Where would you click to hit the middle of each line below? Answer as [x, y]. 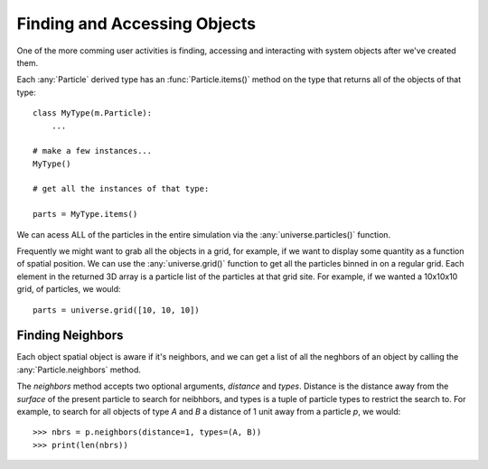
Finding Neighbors [70, 336]
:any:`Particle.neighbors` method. [79, 370]
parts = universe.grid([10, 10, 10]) [117, 310]
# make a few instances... [93, 151]
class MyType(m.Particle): [93, 113]
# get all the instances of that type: [121, 189]
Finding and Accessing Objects [136, 23]
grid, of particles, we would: [69, 289]
